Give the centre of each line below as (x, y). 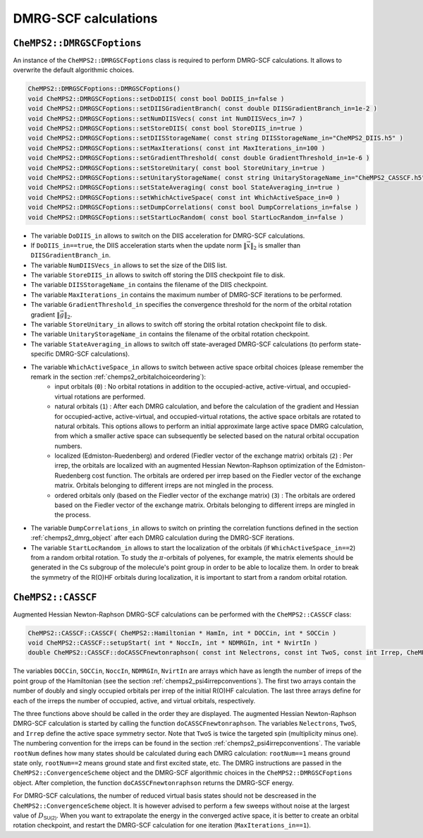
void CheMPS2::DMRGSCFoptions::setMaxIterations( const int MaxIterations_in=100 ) (177, 148)
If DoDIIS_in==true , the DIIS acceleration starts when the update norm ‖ (139, 245)
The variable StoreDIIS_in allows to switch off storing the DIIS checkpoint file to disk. (158, 275)
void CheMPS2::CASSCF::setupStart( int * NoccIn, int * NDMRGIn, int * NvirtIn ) (173, 643)
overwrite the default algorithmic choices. (74, 70)
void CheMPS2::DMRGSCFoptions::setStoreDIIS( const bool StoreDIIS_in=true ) (165, 128)
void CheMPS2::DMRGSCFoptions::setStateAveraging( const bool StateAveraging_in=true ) (184, 188)
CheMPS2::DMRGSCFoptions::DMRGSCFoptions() (104, 89)
